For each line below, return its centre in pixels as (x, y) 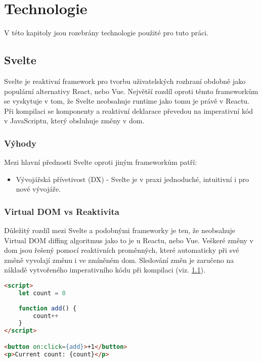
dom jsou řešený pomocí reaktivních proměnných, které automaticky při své (122, 250)
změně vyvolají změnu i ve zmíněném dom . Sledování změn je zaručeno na (119, 260)
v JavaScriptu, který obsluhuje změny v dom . (74, 121)
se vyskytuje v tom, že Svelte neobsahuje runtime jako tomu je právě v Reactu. (127, 101)
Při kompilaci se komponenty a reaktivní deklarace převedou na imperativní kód (129, 110)
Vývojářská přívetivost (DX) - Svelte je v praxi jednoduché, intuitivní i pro (133, 179)
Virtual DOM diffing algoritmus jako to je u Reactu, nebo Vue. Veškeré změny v (129, 240)
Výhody (20, 143)
